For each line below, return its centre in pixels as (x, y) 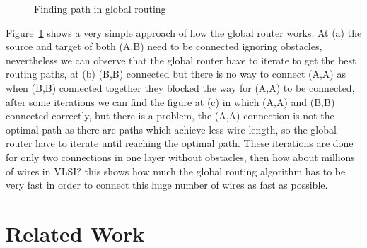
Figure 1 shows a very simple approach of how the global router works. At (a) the (184, 32)
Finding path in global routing (100, 8)
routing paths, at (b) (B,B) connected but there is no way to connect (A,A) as (176, 74)
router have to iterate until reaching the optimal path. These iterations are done (180, 143)
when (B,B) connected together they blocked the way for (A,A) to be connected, (180, 87)
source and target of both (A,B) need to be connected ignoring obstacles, (164, 46)
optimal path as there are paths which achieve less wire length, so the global (171, 129)
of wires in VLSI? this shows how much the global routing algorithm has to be (176, 171)
